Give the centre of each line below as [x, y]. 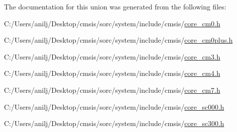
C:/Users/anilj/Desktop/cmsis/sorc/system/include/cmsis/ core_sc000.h [114, 106]
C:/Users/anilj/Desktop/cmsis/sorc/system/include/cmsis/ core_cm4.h [112, 73]
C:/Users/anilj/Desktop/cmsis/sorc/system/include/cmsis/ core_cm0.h [112, 23]
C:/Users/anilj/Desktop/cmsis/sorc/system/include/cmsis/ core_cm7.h [112, 90]
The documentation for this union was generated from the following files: [115, 6]
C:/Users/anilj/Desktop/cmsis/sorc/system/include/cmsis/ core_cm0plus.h [118, 40]
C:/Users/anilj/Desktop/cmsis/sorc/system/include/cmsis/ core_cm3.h [112, 56]
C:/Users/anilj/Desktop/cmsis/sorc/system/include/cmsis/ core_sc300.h [114, 123]
